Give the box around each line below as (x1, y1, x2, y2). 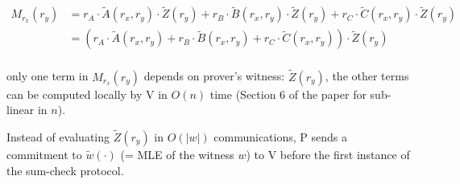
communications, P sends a (213, 128, 347, 145)
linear (6, 101, 35, 118)
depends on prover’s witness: (143, 67, 285, 84)
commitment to (6, 145, 82, 162)
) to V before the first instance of (246, 145, 410, 162)
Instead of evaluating (6, 128, 110, 145)
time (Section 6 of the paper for (209, 85, 367, 102)
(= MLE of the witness (120, 145, 234, 162)
